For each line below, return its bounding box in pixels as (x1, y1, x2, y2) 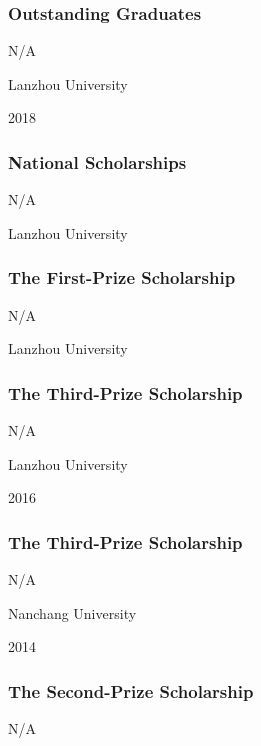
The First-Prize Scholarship (8, 265, 236, 290)
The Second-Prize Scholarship (8, 678, 254, 703)
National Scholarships (8, 149, 187, 174)
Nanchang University (8, 602, 137, 623)
